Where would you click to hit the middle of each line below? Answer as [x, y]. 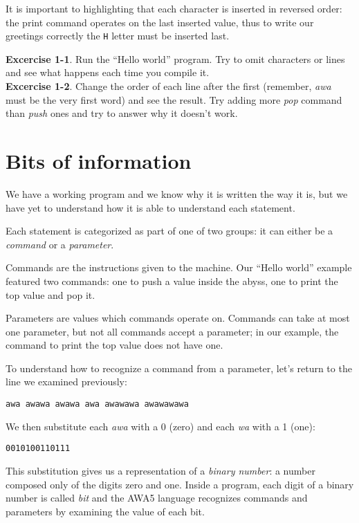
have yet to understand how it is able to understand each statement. [150, 207]
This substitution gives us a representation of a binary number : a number [160, 470]
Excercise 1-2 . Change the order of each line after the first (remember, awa [168, 86]
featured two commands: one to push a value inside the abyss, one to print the [172, 281]
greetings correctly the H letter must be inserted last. [118, 36]
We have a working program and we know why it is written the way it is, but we [177, 193]
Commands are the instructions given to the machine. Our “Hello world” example [179, 267]
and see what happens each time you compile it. [108, 72]
